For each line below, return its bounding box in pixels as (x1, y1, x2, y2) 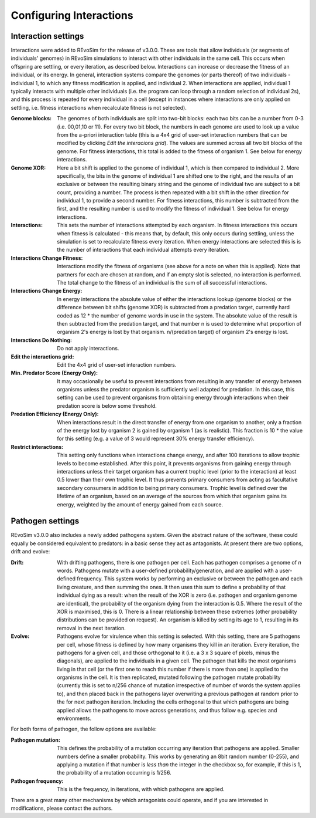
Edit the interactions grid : (11, 353, 74, 360)
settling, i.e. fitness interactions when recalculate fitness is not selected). (11, 104, 187, 111)
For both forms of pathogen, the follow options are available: (11, 725, 157, 733)
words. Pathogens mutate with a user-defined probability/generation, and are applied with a (57, 567, 279, 574)
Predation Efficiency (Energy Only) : (11, 411, 99, 418)
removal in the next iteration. (57, 624, 126, 631)
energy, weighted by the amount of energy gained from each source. (57, 501, 224, 508)
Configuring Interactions (11, 9, 134, 22)
